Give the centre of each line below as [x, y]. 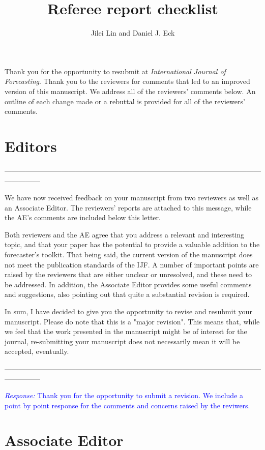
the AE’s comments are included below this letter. [83, 217]
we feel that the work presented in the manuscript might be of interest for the [126, 331]
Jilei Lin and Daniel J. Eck [133, 33]
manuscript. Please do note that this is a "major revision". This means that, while [132, 321]
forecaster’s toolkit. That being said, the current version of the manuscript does [129, 254]
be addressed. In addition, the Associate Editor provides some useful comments [128, 284]
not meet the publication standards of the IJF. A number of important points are [132, 264]
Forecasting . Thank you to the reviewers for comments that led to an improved [127, 81]
